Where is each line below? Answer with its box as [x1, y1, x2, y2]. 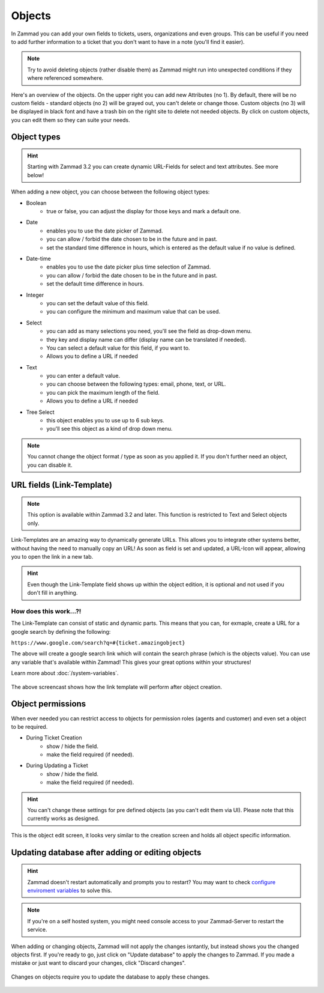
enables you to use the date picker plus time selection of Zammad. [46, 263, 211, 270]
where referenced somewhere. [27, 74, 104, 82]
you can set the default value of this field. [46, 299, 149, 306]
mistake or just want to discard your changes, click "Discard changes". [11, 959, 186, 967]
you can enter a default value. [46, 372, 120, 380]
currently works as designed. [27, 815, 100, 822]
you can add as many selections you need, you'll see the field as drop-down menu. [46, 327, 252, 335]
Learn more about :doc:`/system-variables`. [11, 670, 119, 677]
